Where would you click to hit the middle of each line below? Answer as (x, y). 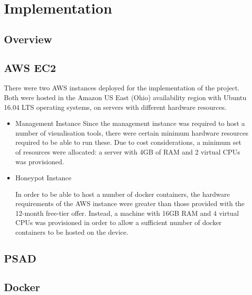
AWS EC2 (30, 67)
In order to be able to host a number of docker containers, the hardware (123, 194)
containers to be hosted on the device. (72, 232)
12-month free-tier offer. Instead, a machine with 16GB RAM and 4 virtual (127, 213)
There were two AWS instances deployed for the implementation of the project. (122, 88)
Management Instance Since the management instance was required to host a (130, 123)
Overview (28, 39)
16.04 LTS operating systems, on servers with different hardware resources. (115, 107)
